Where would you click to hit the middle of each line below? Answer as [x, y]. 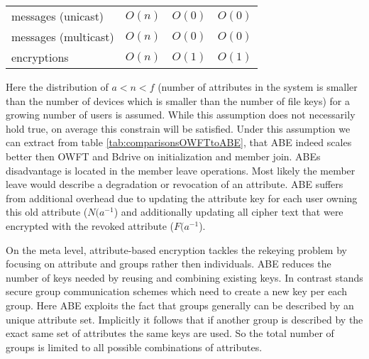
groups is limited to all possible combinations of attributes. [134, 347]
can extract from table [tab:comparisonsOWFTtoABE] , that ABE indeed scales [179, 142]
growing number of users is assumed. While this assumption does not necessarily [181, 115]
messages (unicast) [58, 16]
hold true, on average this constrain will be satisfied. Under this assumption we [178, 128]
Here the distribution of [57, 87]
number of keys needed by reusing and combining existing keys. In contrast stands [184, 277]
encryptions [40, 57]
